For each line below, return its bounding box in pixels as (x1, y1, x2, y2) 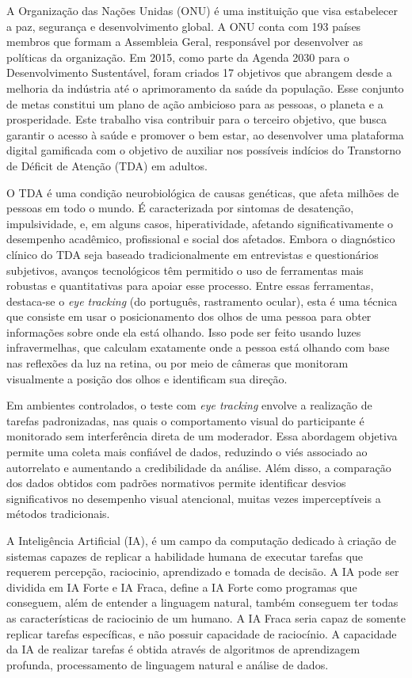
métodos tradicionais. (6, 505, 110, 522)
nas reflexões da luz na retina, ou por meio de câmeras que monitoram (6, 355, 349, 371)
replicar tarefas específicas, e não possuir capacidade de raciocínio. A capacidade (6, 625, 397, 642)
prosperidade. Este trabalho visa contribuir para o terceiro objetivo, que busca (6, 111, 387, 128)
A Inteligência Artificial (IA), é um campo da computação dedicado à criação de (6, 532, 396, 548)
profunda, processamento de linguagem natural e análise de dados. (6, 656, 329, 672)
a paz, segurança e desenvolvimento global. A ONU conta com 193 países (6, 17, 361, 34)
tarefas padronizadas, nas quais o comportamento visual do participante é (6, 412, 364, 429)
